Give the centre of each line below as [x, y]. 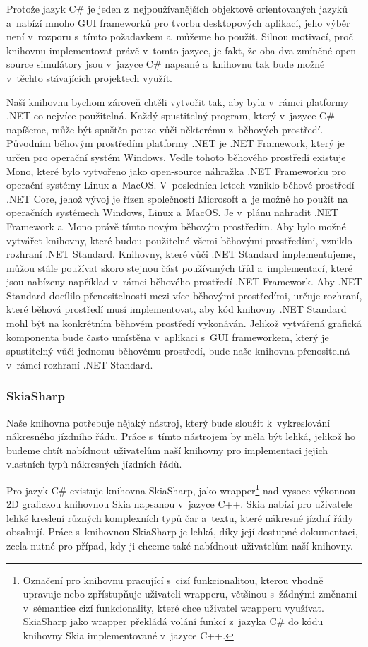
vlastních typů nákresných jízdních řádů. [94, 464]
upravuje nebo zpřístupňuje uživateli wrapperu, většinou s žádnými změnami [190, 594]
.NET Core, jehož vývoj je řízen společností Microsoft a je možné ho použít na [177, 198]
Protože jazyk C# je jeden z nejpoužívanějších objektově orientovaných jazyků [177, 8]
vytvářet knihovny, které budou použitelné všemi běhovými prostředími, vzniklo [179, 240]
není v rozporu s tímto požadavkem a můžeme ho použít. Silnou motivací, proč [180, 36]
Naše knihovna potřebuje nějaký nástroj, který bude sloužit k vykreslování [168, 422]
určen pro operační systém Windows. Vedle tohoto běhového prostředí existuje [176, 156]
